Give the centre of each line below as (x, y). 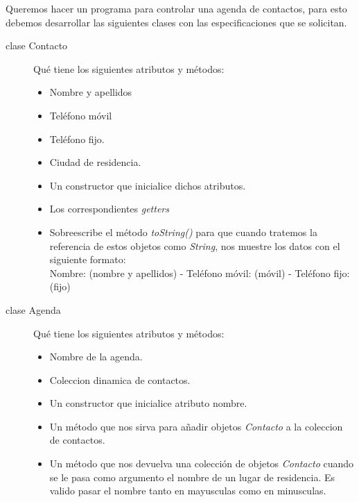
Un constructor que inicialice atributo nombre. (148, 403)
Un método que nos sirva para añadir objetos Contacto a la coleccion (196, 426)
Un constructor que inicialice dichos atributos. (148, 185)
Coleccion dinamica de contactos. (120, 379)
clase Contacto (37, 45)
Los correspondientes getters (109, 209)
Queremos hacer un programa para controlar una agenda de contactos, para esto (176, 8)
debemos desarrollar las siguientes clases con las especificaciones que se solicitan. (176, 22)
